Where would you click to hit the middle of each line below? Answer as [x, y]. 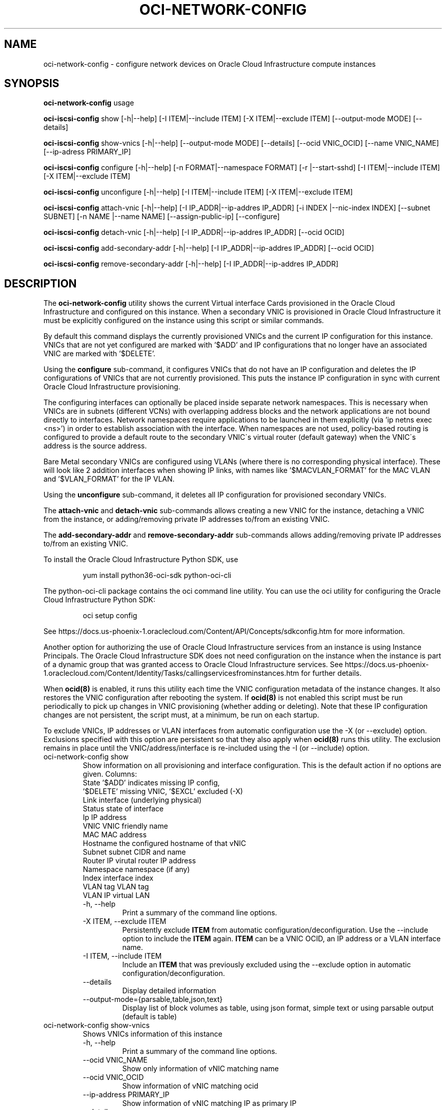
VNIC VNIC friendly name [125, 826]
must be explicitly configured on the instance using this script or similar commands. [184, 321]
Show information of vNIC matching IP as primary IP [210, 1103]
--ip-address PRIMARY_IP [126, 1095]
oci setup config [110, 616]
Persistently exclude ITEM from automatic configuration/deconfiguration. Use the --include [275, 930]
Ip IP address [105, 817]
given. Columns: [110, 774]
